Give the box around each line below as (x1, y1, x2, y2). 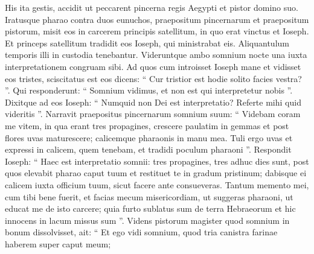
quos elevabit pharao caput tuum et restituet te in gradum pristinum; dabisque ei (5, 167, 307, 179)
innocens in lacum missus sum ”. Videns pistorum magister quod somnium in (5, 214, 290, 226)
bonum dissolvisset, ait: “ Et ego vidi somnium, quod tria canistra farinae (5, 226, 278, 238)
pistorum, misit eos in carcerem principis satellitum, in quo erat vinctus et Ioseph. (5, 25, 309, 37)
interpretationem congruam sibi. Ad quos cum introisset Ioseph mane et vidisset (5, 60, 301, 72)
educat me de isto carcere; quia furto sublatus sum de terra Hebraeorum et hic (5, 202, 296, 215)
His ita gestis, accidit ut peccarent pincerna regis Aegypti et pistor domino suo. (5, 1, 298, 13)
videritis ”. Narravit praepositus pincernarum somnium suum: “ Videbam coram (5, 107, 301, 120)
